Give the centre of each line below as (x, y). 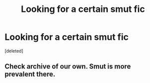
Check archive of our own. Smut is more (68, 66)
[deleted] (14, 51)
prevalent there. (30, 74)
